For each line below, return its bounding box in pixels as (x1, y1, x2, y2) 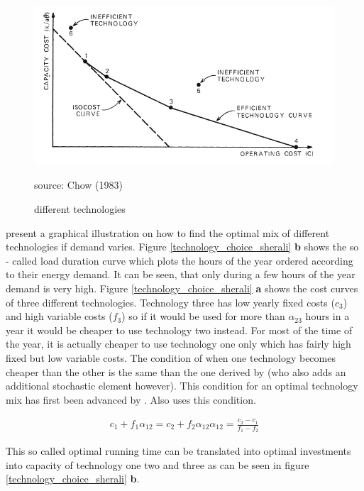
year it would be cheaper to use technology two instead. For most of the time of (6, 322, 353, 337)
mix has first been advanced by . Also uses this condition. (6, 392, 256, 407)
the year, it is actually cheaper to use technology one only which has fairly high (6, 336, 351, 351)
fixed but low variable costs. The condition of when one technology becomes (6, 350, 336, 365)
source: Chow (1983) (34, 177, 123, 192)
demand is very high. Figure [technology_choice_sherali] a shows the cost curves (6, 280, 358, 295)
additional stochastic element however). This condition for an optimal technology (6, 378, 358, 393)
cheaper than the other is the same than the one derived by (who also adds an (6, 364, 346, 379)
